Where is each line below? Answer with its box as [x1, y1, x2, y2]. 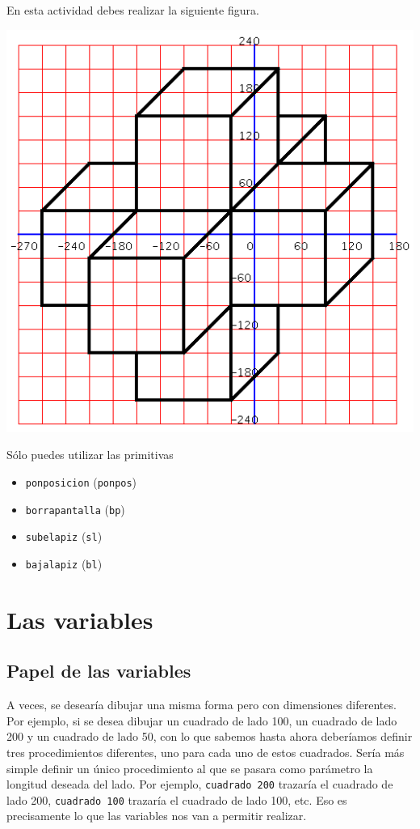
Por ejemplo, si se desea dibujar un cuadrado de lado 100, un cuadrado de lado [6, 712, 397, 729]
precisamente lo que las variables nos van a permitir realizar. [6, 807, 307, 824]
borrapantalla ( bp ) [25, 500, 125, 517]
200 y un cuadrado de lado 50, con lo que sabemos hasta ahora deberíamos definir [6, 728, 413, 745]
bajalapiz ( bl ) [25, 555, 103, 572]
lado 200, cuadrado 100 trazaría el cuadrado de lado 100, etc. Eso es [6, 791, 347, 808]
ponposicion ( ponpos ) [25, 473, 137, 490]
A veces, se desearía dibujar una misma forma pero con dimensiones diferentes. [6, 696, 397, 713]
